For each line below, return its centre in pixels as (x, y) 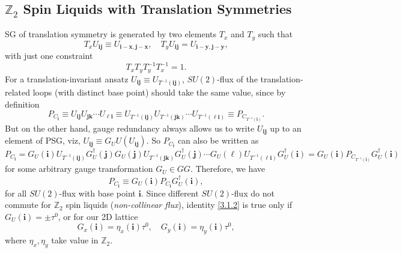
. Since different (170, 193)
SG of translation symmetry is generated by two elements (111, 34)
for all (16, 193)
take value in (75, 240)
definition (22, 104)
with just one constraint (49, 56)
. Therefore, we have (227, 169)
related (18, 92)
